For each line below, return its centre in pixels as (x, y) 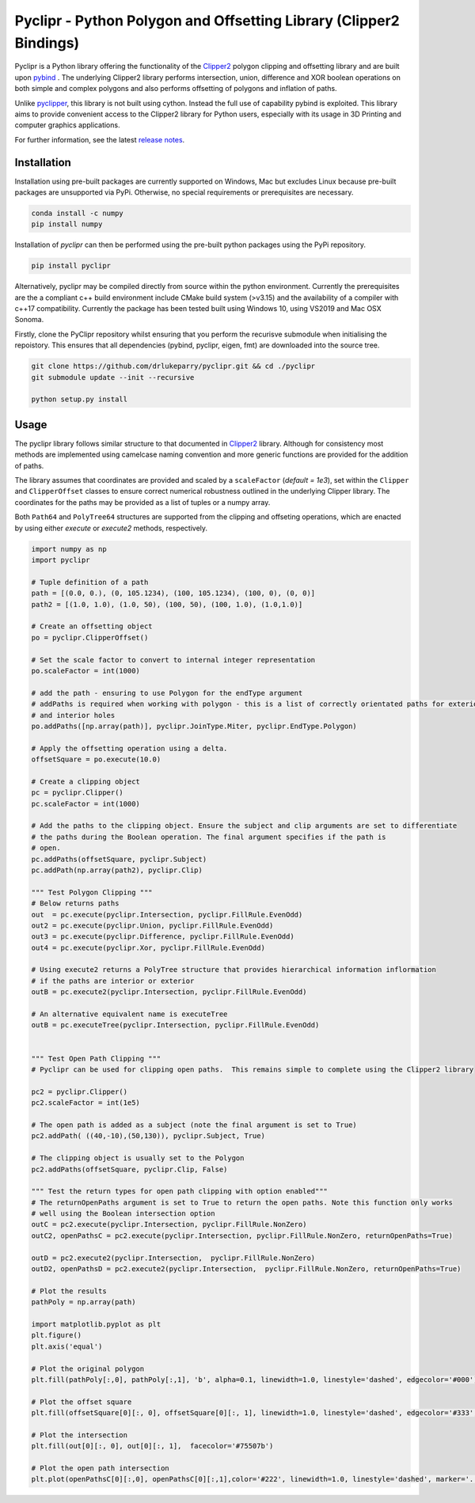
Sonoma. (29, 320)
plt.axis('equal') (67, 1346)
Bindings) (47, 43)
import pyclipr (61, 560)
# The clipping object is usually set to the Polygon (138, 1158)
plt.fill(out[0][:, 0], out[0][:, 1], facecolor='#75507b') (152, 1446)
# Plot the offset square (82, 1402)
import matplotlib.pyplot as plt (96, 1324)
